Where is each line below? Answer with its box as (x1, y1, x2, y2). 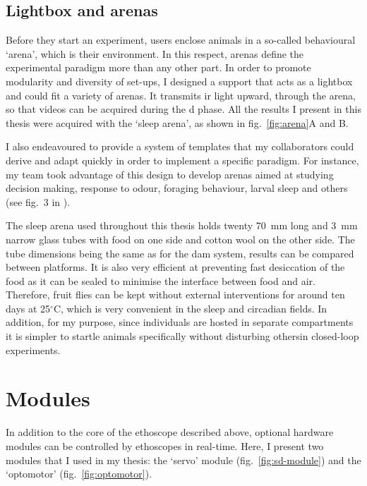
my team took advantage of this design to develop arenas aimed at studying (6, 166, 334, 181)
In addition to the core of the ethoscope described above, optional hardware (6, 425, 334, 439)
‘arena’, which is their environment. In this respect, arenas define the (6, 46, 304, 61)
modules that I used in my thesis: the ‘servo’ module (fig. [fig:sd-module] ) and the (6, 452, 361, 467)
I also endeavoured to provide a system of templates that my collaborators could (6, 139, 354, 154)
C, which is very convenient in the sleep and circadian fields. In (53, 300, 327, 315)
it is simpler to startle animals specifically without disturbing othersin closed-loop (6, 329, 359, 344)
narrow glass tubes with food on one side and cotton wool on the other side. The (6, 231, 355, 246)
